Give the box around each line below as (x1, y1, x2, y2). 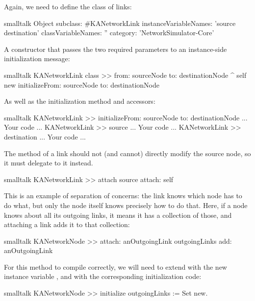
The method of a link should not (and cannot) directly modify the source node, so (4, 148, 251, 158)
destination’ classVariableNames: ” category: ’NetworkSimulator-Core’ (4, 27, 214, 38)
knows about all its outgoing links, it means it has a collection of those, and (4, 209, 232, 220)
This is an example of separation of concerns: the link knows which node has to (4, 190, 242, 201)
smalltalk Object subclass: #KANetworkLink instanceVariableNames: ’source (4, 18, 236, 28)
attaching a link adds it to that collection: (4, 219, 130, 230)
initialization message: (4, 53, 70, 64)
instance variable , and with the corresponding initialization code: (4, 271, 202, 281)
